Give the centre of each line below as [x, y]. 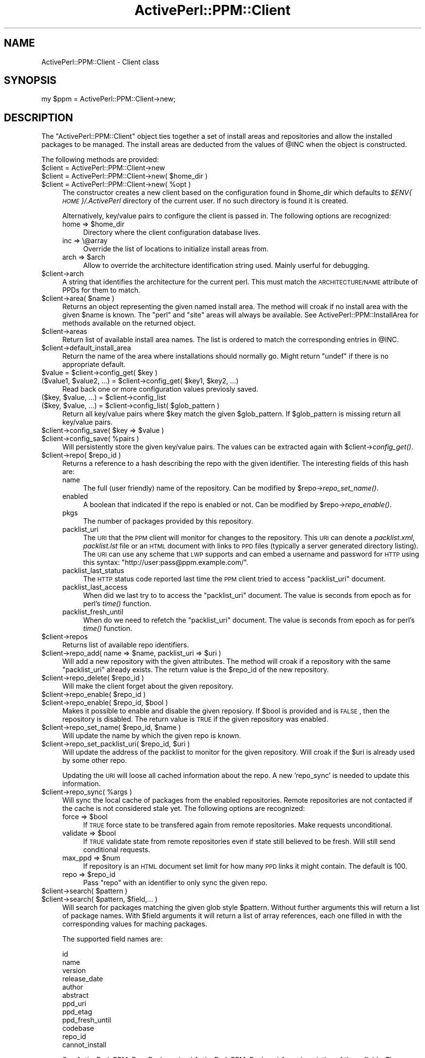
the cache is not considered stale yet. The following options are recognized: [184, 809]
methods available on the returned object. [129, 323]
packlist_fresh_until [93, 612]
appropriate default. [94, 364]
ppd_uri [74, 1004]
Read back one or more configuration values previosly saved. [160, 389]
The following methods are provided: [100, 160]
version [74, 971]
